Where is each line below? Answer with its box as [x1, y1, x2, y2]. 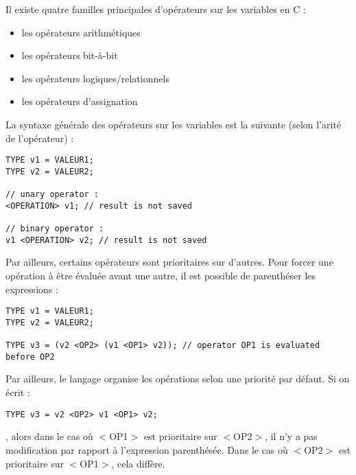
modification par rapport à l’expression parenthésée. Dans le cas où [5, 442, 288, 456]
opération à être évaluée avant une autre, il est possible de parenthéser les [5, 268, 316, 282]
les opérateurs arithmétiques [21, 25, 141, 39]
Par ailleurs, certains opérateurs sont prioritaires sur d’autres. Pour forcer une [5, 255, 333, 269]
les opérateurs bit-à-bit [21, 48, 118, 62]
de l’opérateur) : [5, 130, 74, 145]
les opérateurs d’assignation [21, 94, 138, 108]
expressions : [5, 281, 58, 296]
